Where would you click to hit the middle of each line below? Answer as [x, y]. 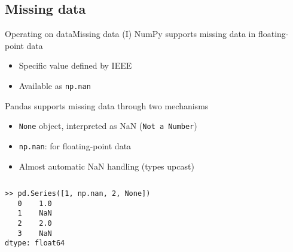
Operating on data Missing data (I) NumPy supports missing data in [130, 34]
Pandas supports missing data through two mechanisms [107, 105]
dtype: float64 [35, 243]
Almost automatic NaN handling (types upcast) [106, 166]
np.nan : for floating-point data [75, 145]
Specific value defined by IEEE [75, 65]
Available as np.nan [55, 85]
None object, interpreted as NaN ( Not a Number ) [108, 126]
